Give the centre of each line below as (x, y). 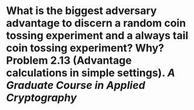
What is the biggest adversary (81, 11)
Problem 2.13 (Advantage (69, 61)
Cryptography (41, 98)
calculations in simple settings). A (91, 73)
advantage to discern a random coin (96, 23)
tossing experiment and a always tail (97, 36)
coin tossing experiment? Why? (85, 48)
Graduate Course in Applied (76, 85)
